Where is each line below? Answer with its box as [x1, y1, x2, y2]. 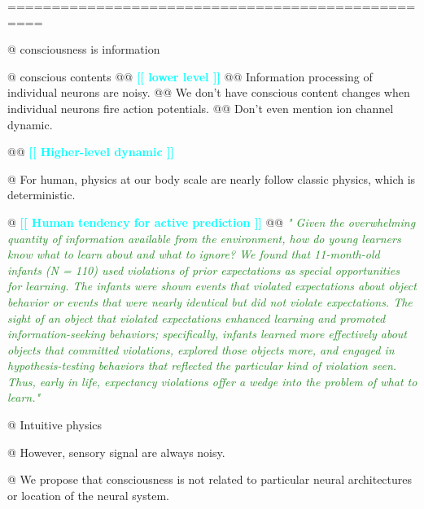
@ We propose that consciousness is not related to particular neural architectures [7, 471, 413, 488]
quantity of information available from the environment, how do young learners [7, 229, 401, 246]
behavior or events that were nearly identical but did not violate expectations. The [7, 293, 413, 310]
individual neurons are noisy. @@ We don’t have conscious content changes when [7, 84, 410, 101]
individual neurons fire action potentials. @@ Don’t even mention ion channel [7, 99, 394, 116]
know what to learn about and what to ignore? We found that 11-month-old [7, 246, 380, 263]
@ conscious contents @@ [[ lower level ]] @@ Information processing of [7, 67, 373, 85]
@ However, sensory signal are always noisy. [7, 443, 225, 460]
